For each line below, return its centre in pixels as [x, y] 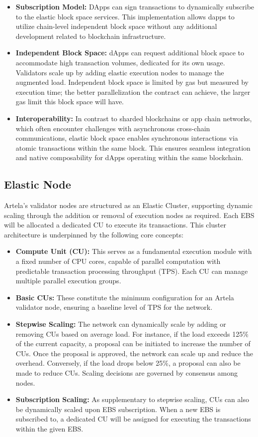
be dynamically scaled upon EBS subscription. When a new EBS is [118, 409]
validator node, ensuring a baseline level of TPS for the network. [114, 307]
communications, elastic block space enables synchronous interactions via [127, 138]
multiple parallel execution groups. [68, 281]
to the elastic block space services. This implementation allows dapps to [125, 16]
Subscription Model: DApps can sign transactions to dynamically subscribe [135, 6]
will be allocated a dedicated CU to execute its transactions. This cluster [115, 225]
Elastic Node [38, 184]
